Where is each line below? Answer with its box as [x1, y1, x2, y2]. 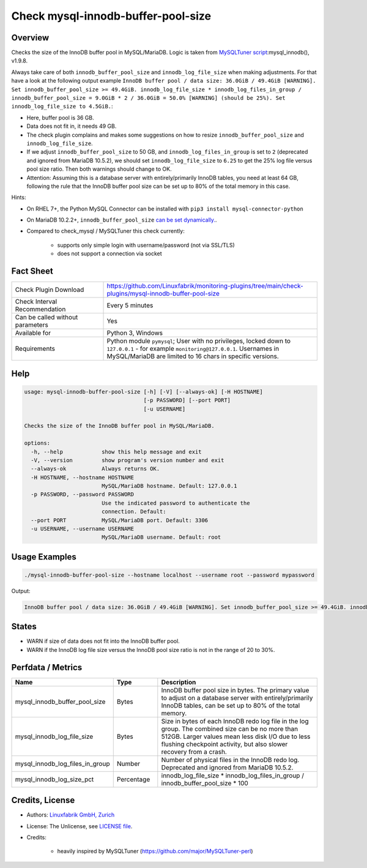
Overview [11, 32, 50, 43]
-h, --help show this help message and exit [31, 448, 202, 455]
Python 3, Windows [106, 329, 163, 337]
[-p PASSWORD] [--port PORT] [143, 397, 231, 404]
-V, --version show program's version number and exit [31, 457, 224, 463]
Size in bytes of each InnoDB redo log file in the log [161, 717, 309, 725]
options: [24, 440, 51, 447]
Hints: [11, 193, 26, 201]
